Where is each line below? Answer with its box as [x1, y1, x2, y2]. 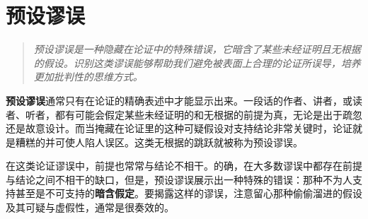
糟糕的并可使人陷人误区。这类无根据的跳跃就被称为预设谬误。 [15, 134, 303, 149]
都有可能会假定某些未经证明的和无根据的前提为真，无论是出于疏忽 [54, 107, 362, 122]
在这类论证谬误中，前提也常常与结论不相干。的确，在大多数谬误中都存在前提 [6, 158, 362, 173]
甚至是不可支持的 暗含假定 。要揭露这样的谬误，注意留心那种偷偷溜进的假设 [15, 186, 362, 201]
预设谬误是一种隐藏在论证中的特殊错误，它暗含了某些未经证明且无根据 [33, 42, 361, 57]
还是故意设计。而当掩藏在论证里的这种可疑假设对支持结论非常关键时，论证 [6, 121, 352, 136]
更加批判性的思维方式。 [33, 69, 143, 84]
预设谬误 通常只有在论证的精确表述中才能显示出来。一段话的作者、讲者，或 [6, 93, 352, 107]
